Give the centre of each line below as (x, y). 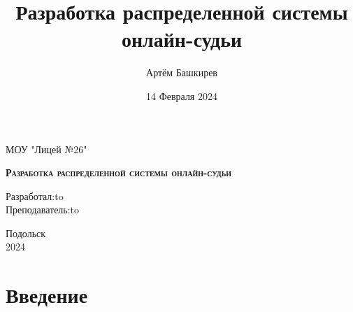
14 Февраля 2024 (182, 95)
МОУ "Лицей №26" (46, 149)
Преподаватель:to (43, 210)
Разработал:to (35, 196)
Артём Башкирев (182, 72)
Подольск (26, 233)
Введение (47, 295)
